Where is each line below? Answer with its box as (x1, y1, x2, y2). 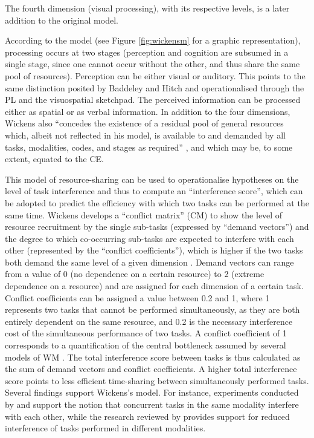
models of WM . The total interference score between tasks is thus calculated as (5, 350, 301, 363)
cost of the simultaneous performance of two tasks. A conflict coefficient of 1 (5, 327, 287, 339)
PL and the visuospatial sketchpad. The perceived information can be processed (5, 93, 301, 106)
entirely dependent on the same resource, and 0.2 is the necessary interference (5, 315, 293, 327)
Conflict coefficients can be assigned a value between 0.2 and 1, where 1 (5, 291, 270, 304)
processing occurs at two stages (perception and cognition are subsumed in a (5, 45, 289, 58)
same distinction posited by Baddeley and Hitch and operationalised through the (5, 81, 304, 94)
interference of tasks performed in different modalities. (5, 422, 206, 434)
